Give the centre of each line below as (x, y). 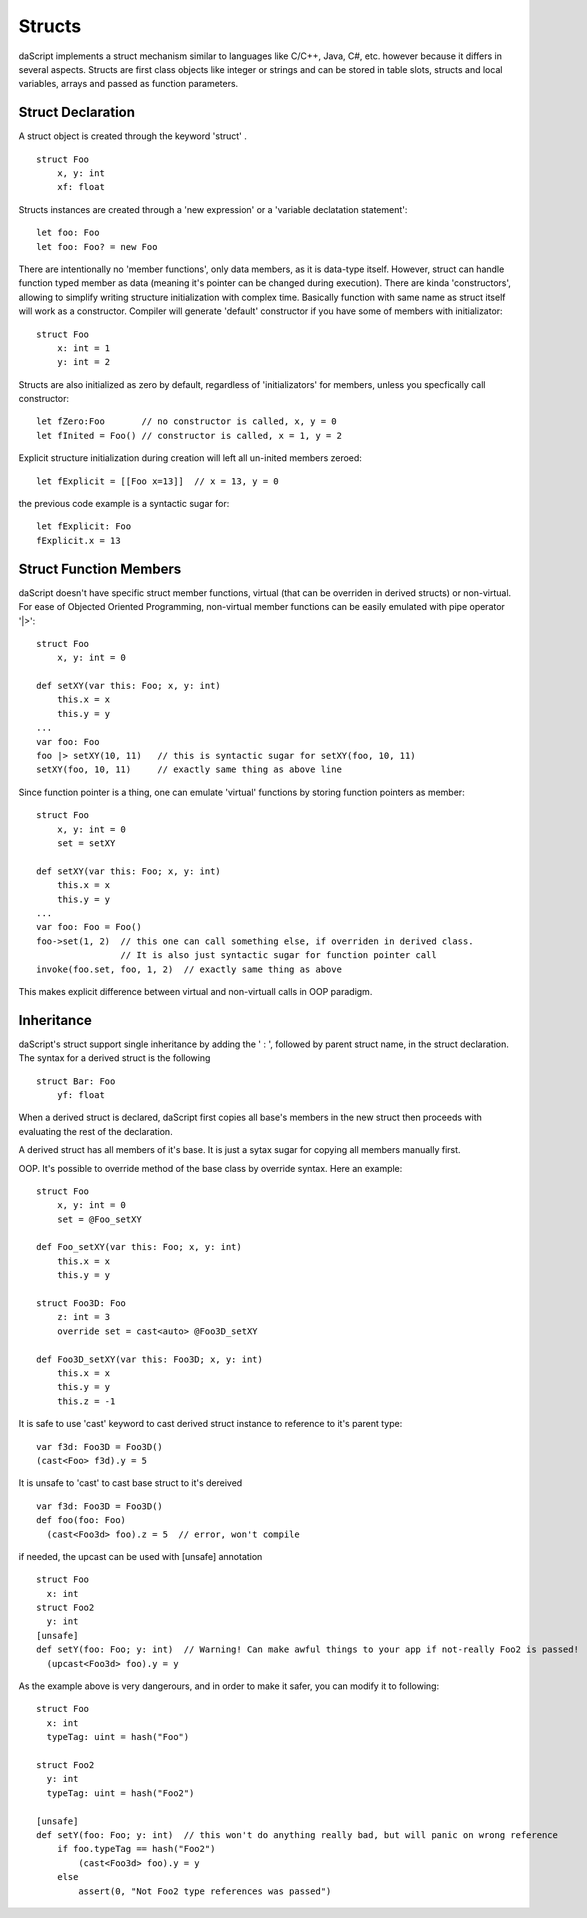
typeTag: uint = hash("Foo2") (120, 1793)
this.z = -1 (86, 1401)
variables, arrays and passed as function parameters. (128, 84)
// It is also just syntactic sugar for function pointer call (278, 955)
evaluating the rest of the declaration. (96, 1131)
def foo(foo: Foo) (81, 1520)
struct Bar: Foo (76, 1081)
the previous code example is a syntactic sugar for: (124, 504)
